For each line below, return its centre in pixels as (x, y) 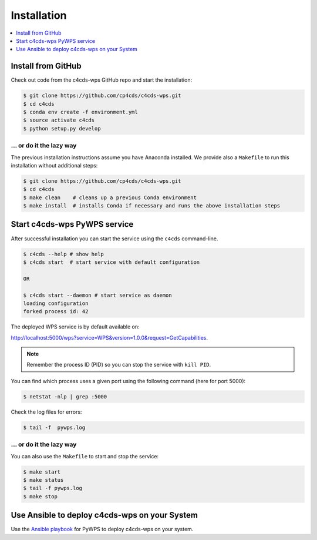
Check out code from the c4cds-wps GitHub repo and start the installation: (102, 80)
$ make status (43, 480)
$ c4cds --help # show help (63, 254)
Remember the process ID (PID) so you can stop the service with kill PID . (119, 365)
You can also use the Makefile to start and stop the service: (85, 456)
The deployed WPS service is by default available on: (75, 327)
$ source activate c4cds (59, 120)
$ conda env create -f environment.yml (80, 112)
